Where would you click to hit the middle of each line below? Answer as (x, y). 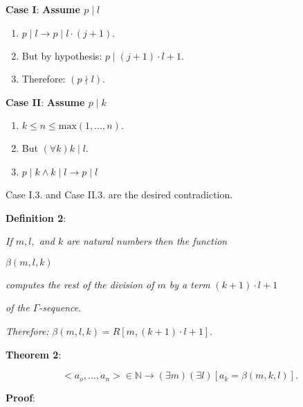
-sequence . (60, 308)
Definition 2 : (36, 217)
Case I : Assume (43, 9)
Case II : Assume (45, 102)
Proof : (21, 398)
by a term (190, 284)
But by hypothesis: (62, 55)
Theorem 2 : (34, 354)
